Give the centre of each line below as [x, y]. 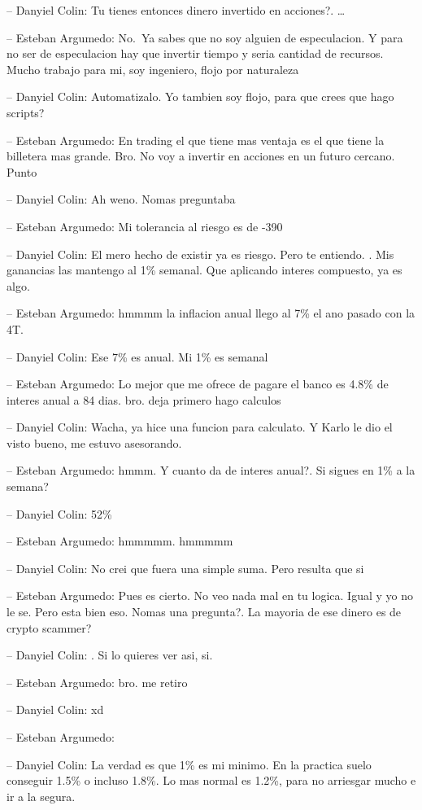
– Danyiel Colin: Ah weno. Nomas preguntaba [121, 199]
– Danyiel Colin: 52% [59, 513]
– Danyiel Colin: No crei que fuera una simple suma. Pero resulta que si [185, 568]
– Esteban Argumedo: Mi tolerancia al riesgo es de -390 [145, 226]
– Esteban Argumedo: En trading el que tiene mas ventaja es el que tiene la [196, 140]
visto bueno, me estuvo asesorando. [94, 442]
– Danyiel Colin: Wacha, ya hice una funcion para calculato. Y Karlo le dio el [200, 427]
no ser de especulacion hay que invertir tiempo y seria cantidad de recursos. [195, 53]
